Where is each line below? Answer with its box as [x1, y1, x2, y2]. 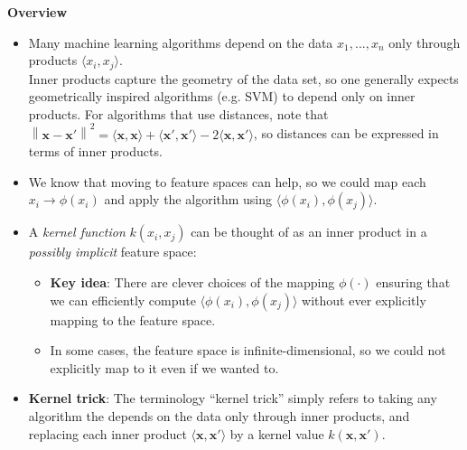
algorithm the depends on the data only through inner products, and [28, 406, 410, 425]
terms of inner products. [28, 142, 163, 161]
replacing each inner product [28, 424, 187, 443]
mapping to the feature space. [50, 310, 216, 329]
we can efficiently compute [50, 290, 196, 309]
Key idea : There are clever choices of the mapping [50, 273, 335, 292]
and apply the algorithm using [104, 190, 273, 209]
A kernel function [28, 222, 126, 241]
